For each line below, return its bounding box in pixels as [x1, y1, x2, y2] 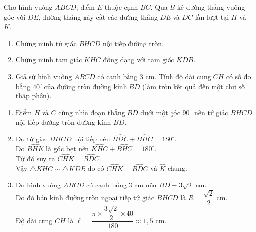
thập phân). [15, 91, 52, 101]
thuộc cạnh [104, 2, 138, 12]
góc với [4, 11, 26, 22]
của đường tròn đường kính [44, 81, 127, 91]
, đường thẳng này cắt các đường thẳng [38, 11, 158, 22]
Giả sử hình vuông [15, 71, 72, 81]
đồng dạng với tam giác [103, 54, 174, 65]
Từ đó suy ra [15, 153, 55, 163]
